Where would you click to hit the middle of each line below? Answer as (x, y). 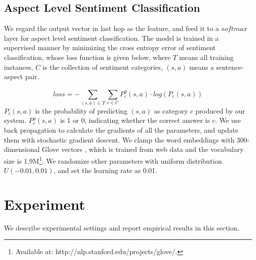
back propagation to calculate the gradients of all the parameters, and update (121, 130)
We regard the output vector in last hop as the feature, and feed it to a (112, 28)
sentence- (230, 67)
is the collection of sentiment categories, (103, 67)
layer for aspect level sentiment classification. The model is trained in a (112, 38)
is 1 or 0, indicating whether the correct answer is (135, 120)
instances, (19, 67)
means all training (206, 57)
